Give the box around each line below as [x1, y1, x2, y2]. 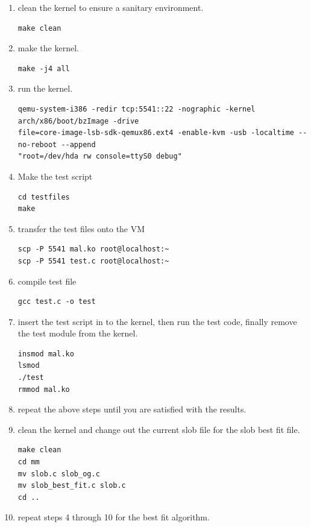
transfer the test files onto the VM [17, 222, 145, 235]
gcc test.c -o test [17, 297, 96, 306]
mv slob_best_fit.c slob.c [17, 481, 126, 490]
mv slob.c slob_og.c [17, 469, 100, 478]
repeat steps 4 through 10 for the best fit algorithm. [17, 511, 210, 523]
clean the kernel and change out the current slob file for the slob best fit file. [17, 423, 300, 435]
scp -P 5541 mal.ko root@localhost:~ [17, 245, 169, 254]
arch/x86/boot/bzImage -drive [17, 116, 139, 125]
